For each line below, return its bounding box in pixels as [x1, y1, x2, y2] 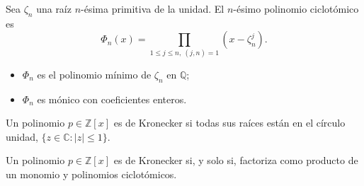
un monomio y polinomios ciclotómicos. [6, 166, 177, 181]
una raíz [36, 1, 72, 16]
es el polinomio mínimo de [37, 66, 152, 81]
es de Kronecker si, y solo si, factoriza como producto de [113, 153, 358, 168]
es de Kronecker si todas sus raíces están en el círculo [113, 115, 346, 130]
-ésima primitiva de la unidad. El [81, 1, 224, 16]
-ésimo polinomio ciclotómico [233, 1, 359, 16]
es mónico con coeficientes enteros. [37, 91, 187, 106]
